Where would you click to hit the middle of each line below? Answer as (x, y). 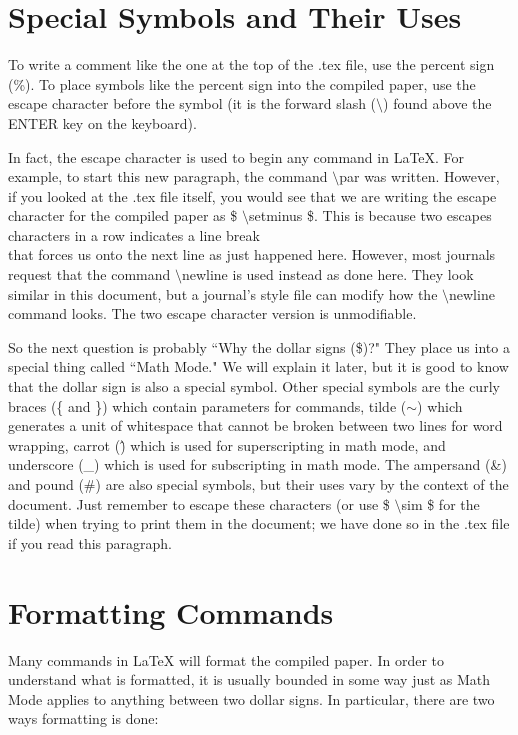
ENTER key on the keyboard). (102, 122)
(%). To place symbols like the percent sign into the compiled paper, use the (242, 83)
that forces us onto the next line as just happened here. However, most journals (252, 254)
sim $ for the (440, 503)
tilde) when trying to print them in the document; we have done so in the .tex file (259, 523)
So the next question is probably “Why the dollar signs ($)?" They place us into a (259, 346)
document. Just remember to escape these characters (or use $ (199, 503)
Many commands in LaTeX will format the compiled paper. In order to (226, 659)
